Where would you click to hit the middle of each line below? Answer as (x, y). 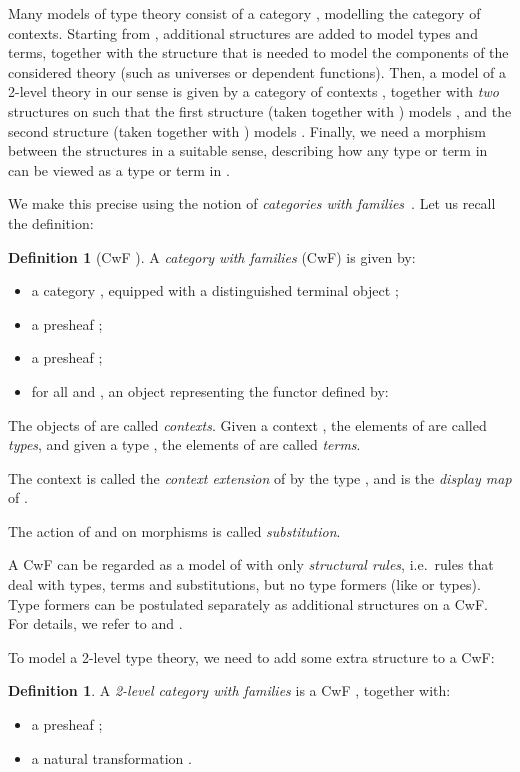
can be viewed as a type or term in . (119, 169)
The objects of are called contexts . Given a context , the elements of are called (247, 424)
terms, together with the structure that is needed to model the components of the (258, 52)
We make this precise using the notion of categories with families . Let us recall (252, 203)
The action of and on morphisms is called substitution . (174, 530)
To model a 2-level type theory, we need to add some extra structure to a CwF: (251, 656)
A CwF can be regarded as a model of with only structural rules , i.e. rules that (251, 564)
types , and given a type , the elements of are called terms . (184, 444)
